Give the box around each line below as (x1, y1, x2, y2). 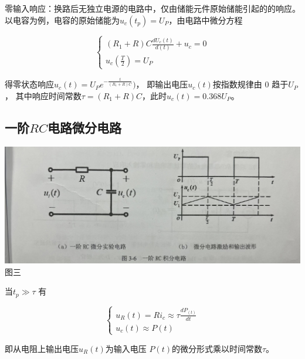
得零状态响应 (5, 78, 54, 90)
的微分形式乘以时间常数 (171, 342, 262, 354)
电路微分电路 (47, 118, 121, 136)
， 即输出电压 (135, 78, 188, 90)
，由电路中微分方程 (168, 13, 243, 26)
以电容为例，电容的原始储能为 (5, 13, 120, 26)
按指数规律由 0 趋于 (212, 78, 289, 90)
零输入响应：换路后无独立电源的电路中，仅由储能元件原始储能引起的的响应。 (5, 2, 300, 14)
